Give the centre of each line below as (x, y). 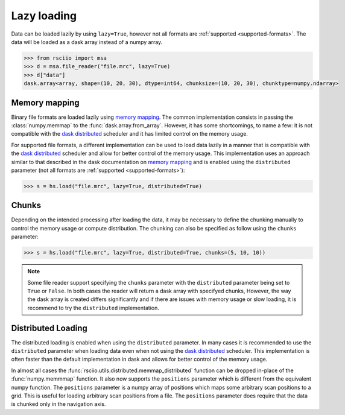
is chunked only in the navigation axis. (59, 404)
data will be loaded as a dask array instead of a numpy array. (87, 42)
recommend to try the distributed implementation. (93, 308)
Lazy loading (44, 16)
